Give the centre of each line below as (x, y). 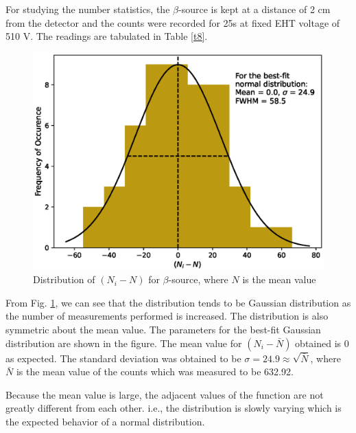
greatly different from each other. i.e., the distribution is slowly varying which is (174, 408)
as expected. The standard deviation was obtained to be (123, 358)
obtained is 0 (322, 343)
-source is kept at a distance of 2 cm (254, 9)
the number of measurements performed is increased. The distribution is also (167, 316)
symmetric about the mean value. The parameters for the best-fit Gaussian (163, 330)
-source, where (198, 279)
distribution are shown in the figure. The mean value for (124, 343)
